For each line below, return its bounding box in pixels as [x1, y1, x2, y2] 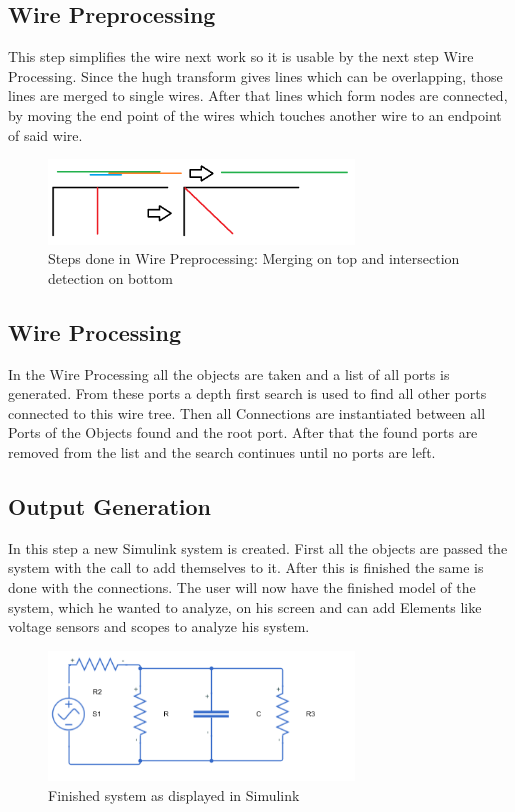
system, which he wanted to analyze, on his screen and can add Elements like [8, 596, 482, 617]
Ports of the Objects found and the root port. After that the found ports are [8, 422, 478, 443]
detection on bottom [48, 267, 173, 288]
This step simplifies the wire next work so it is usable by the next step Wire [8, 46, 474, 67]
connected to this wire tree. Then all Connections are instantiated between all [8, 402, 486, 423]
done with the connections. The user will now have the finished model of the [8, 577, 476, 598]
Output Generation [8, 491, 212, 522]
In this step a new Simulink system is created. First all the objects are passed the [8, 537, 508, 558]
